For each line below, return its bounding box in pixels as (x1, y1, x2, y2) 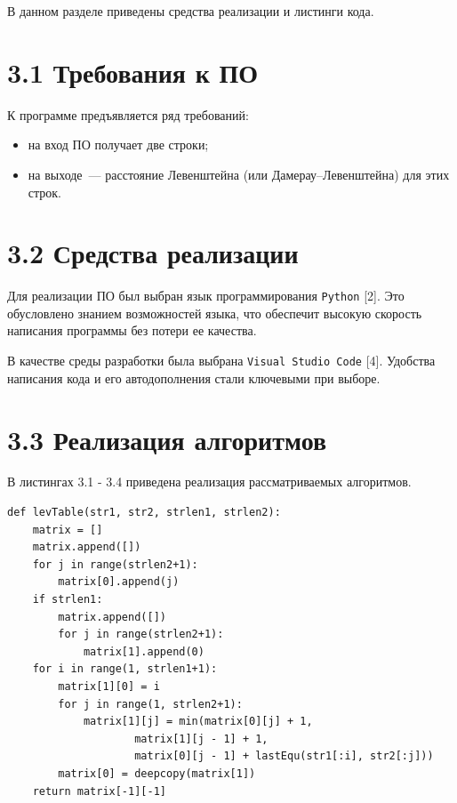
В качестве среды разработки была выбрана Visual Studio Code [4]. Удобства (7, 351, 436, 370)
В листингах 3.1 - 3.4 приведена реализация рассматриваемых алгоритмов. (7, 472, 412, 491)
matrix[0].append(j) (58, 575, 180, 589)
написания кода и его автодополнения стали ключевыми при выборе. (7, 368, 381, 387)
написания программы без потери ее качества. (7, 321, 257, 340)
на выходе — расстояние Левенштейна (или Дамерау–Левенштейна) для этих (28, 165, 450, 183)
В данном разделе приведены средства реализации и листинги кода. (7, 2, 374, 20)
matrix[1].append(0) (83, 645, 204, 658)
